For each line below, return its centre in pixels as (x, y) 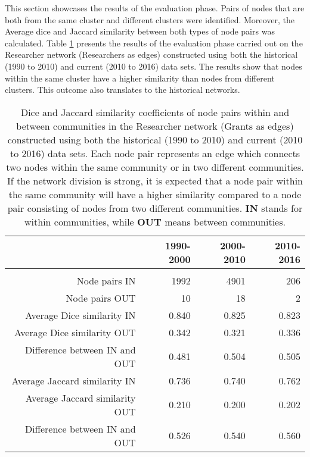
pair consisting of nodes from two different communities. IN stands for (155, 208)
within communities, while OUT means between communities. (155, 221)
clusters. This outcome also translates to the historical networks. (123, 90)
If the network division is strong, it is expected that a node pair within (155, 180)
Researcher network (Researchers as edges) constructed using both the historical (151, 54)
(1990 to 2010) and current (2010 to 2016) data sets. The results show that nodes (154, 66)
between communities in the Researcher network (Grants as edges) (155, 126)
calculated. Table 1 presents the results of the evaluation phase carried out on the (154, 43)
